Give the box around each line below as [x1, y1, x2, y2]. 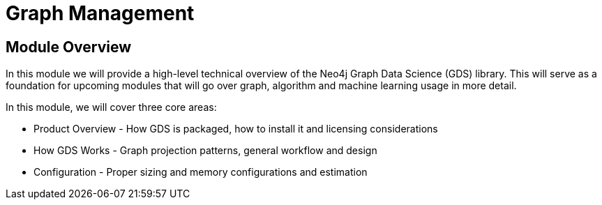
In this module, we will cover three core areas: [6, 101, 217, 114]
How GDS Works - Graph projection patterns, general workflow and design [33, 144, 377, 157]
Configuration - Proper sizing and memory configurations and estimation [33, 166, 368, 179]
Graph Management [6, 1, 195, 25]
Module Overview [6, 38, 132, 56]
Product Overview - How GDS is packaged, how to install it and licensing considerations [33, 123, 438, 135]
